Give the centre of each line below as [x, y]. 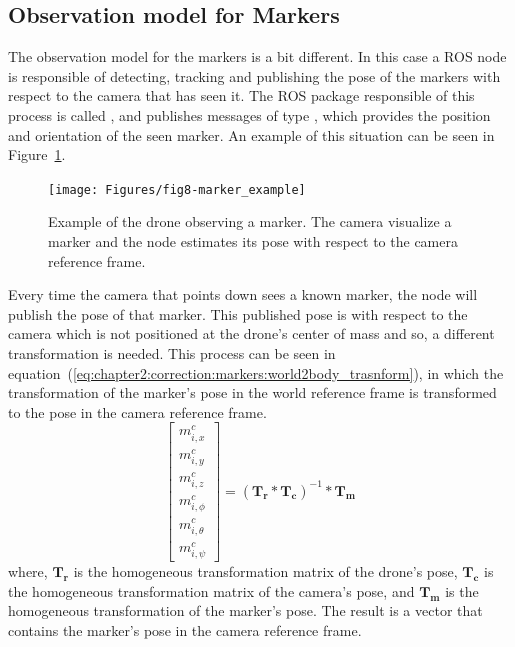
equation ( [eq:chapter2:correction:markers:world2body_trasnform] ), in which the [256, 372]
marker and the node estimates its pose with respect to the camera [253, 241]
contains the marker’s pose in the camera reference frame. [185, 629]
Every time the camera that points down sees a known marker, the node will [243, 294]
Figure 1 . [37, 154]
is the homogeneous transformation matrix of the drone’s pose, [265, 570]
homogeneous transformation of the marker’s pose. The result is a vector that [245, 610]
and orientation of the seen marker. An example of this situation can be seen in [251, 134]
